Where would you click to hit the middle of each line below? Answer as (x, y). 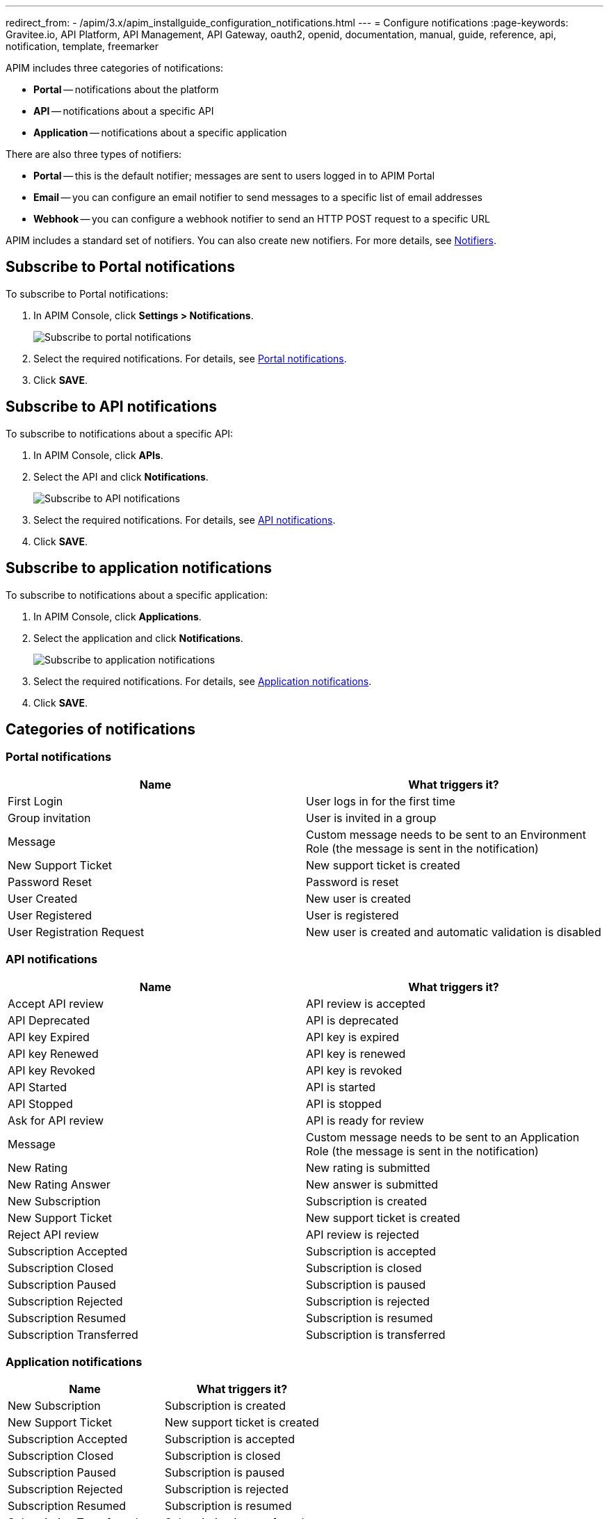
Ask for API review (56, 1120)
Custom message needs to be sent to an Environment (446, 834)
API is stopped (344, 1103)
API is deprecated (352, 1020)
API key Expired (49, 1037)
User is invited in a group (371, 818)
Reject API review (54, 1234)
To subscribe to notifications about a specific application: (137, 595)
